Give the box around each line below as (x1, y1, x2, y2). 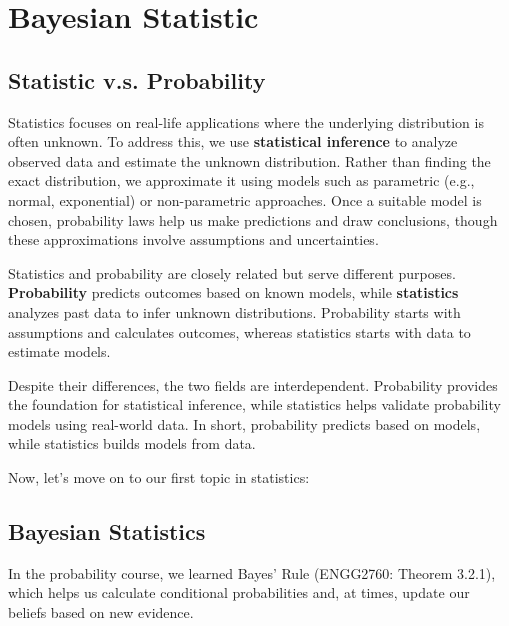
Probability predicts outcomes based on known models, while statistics (8, 282, 459, 303)
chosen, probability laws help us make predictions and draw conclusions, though (8, 209, 498, 230)
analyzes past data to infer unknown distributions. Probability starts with (8, 301, 461, 322)
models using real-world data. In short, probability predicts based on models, (8, 413, 481, 434)
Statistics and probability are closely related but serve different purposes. (8, 262, 456, 283)
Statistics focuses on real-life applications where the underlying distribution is (8, 111, 484, 132)
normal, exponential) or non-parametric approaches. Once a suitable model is (8, 189, 482, 210)
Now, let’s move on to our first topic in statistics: (8, 467, 310, 488)
